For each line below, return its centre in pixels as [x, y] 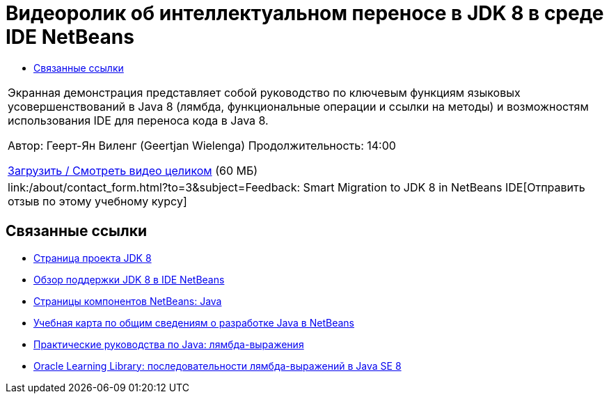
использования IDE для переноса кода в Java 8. [138, 120]
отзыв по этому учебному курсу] [97, 201]
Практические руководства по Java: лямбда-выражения [169, 344]
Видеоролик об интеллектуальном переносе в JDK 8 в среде [305, 13]
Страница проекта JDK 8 [93, 258]
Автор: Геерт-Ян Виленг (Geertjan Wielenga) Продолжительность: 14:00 [202, 145]
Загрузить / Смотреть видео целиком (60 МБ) [133, 170]
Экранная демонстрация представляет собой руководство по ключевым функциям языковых [264, 92]
